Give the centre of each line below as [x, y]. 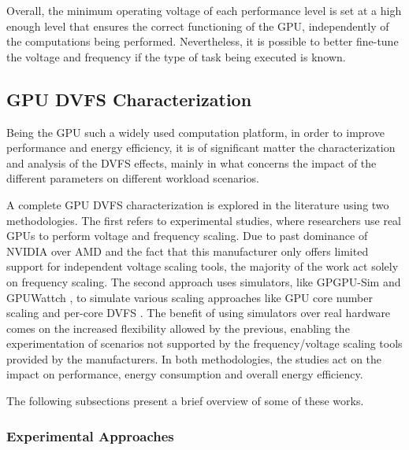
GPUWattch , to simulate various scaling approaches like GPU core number [190, 297]
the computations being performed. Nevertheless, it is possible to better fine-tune [203, 41]
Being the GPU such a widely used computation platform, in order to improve [195, 132]
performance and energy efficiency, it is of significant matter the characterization [201, 148]
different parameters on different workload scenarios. [133, 178]
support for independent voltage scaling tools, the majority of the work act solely [203, 266]
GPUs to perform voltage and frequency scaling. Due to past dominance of [187, 236]
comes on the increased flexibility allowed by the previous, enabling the [178, 328]
